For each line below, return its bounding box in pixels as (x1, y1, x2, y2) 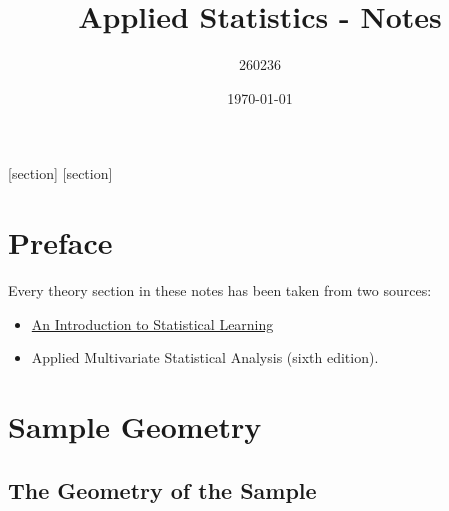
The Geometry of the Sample (8, 474, 317, 505)
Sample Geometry (8, 406, 262, 446)
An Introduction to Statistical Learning (31, 313, 274, 334)
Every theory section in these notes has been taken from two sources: (8, 280, 432, 301)
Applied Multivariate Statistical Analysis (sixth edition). (31, 347, 379, 368)
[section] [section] (8, 163, 113, 184)
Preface (8, 222, 113, 263)
